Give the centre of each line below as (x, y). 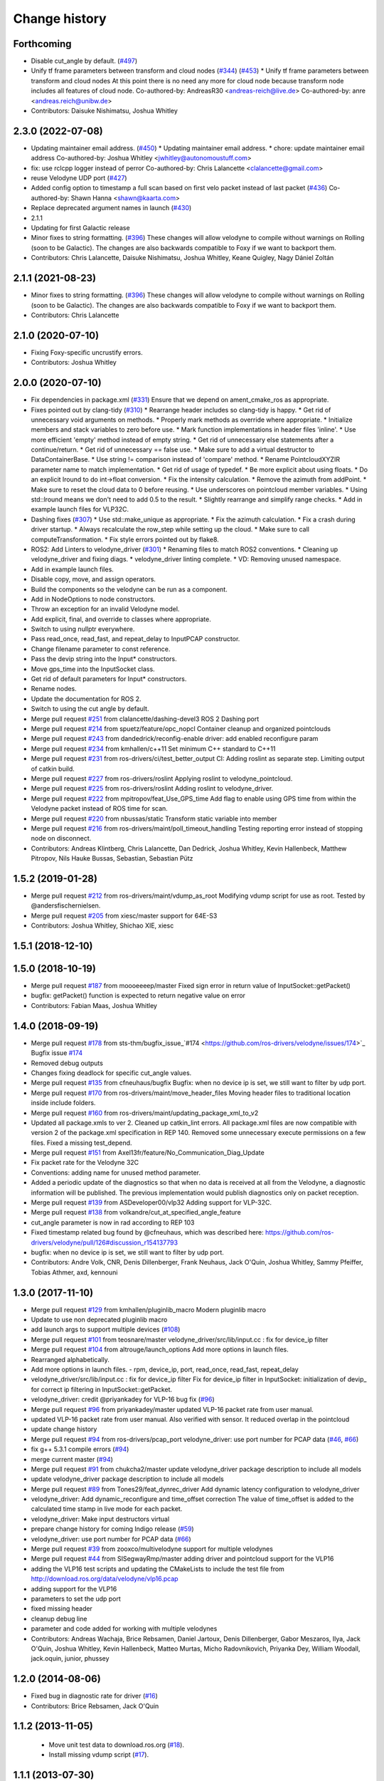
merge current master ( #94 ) (72, 1459)
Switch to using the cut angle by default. (90, 709)
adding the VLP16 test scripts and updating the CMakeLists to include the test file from (158, 1569)
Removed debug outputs (67, 1063)
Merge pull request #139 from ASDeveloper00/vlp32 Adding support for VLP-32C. (151, 1203)
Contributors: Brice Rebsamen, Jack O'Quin (95, 1705)
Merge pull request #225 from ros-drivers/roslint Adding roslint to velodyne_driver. (152, 789)
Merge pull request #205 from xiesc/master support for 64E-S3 (124, 915)
